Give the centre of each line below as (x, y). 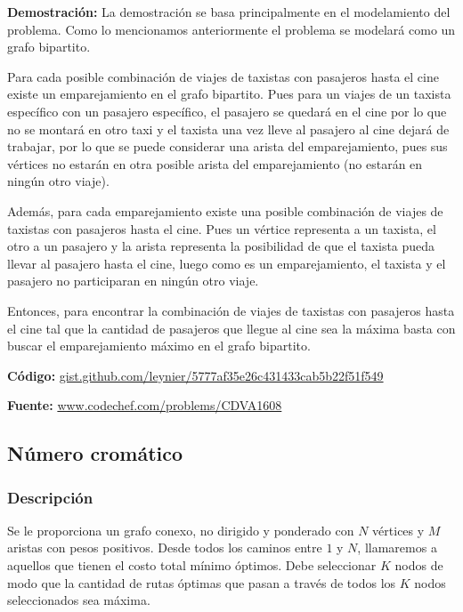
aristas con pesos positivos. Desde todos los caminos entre (165, 548)
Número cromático (95, 453)
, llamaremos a (397, 548)
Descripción (50, 497)
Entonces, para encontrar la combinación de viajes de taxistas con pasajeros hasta (231, 310)
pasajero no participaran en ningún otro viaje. (133, 281)
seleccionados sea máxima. (79, 600)
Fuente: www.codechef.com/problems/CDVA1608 (145, 405)
